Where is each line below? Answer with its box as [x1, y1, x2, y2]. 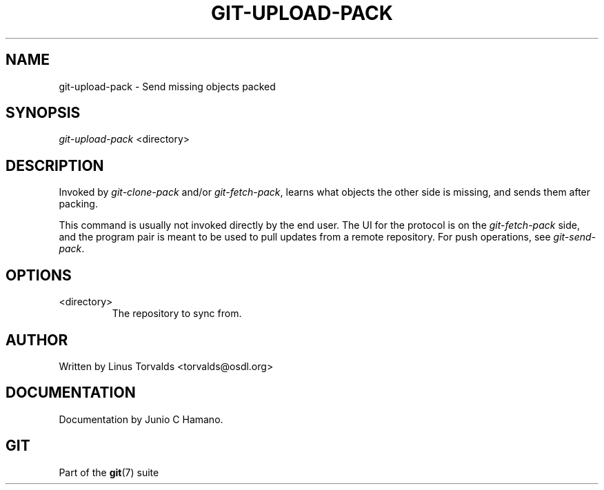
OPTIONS [6, 266, 72, 284]
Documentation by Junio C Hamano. [59, 413, 223, 425]
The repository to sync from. [112, 307, 242, 320]
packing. [59, 198, 98, 210]
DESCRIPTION [6, 156, 104, 174]
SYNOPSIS [6, 104, 81, 122]
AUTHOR [6, 331, 68, 349]
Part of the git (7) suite [59, 466, 159, 478]
